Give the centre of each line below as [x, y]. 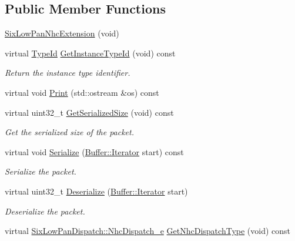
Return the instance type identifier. [68, 73]
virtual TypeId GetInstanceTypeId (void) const [90, 53]
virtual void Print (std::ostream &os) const [82, 92]
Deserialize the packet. [45, 211]
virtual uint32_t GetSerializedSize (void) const [89, 112]
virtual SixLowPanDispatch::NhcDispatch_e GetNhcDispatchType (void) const [148, 231]
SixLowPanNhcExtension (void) [62, 33]
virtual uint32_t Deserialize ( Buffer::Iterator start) [96, 191]
